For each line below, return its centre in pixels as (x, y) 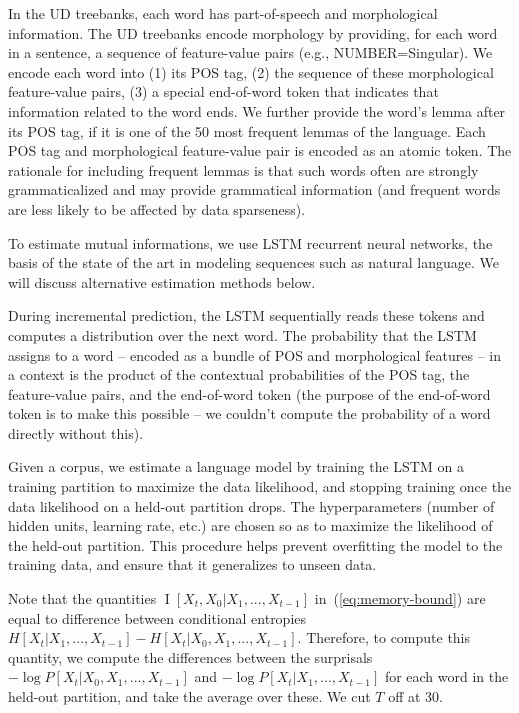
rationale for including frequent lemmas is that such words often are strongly (243, 169)
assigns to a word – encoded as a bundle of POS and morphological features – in (255, 354)
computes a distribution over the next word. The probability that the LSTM (242, 334)
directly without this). (76, 432)
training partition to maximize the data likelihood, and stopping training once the (260, 486)
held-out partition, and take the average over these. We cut (189, 696)
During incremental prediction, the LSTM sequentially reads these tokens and (246, 315)
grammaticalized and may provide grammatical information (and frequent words (254, 189)
